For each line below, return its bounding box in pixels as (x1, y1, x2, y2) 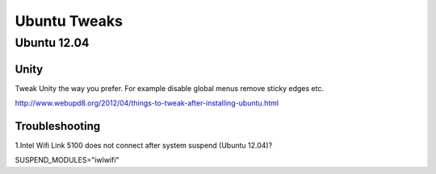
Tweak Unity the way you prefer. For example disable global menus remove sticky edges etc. (15, 83, 325, 93)
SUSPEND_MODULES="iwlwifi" (15, 155, 119, 165)
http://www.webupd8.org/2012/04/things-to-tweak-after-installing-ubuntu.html (15, 98, 279, 108)
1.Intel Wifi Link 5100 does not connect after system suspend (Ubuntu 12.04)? (15, 141, 273, 151)
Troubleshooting (15, 119, 101, 133)
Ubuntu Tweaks (15, 12, 123, 30)
